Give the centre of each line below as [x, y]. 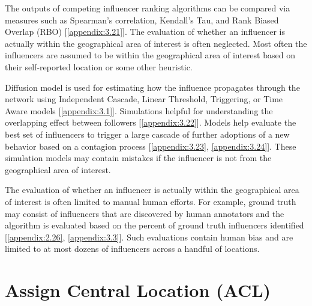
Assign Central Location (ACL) [138, 290]
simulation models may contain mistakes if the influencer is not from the [138, 158]
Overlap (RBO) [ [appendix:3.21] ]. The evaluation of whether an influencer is [145, 32]
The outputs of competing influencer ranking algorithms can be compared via [148, 8]
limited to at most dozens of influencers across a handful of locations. [132, 249]
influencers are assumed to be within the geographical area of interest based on [150, 55]
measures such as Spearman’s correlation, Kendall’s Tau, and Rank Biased [142, 20]
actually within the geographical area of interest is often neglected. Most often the [156, 43]
